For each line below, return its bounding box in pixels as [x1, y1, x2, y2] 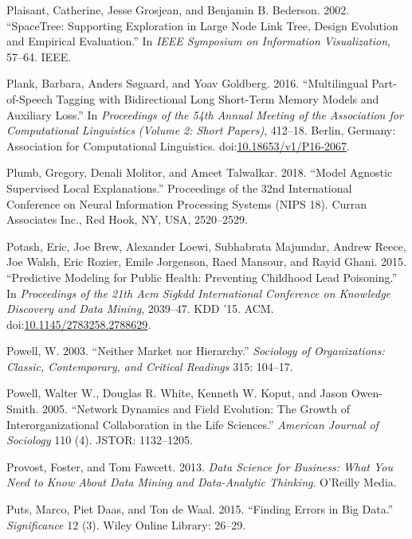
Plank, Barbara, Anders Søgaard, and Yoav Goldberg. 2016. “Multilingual [6, 75, 368, 92]
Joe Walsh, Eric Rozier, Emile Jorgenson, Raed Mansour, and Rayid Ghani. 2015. [6, 253, 406, 270]
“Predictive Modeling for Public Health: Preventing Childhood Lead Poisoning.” [6, 268, 398, 285]
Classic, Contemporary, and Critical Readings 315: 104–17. [6, 357, 293, 374]
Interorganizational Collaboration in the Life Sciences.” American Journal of [6, 416, 379, 432]
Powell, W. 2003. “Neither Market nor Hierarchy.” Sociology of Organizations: [6, 342, 385, 359]
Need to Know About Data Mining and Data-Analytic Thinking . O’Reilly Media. [6, 474, 397, 490]
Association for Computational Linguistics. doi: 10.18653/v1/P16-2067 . [6, 137, 350, 154]
